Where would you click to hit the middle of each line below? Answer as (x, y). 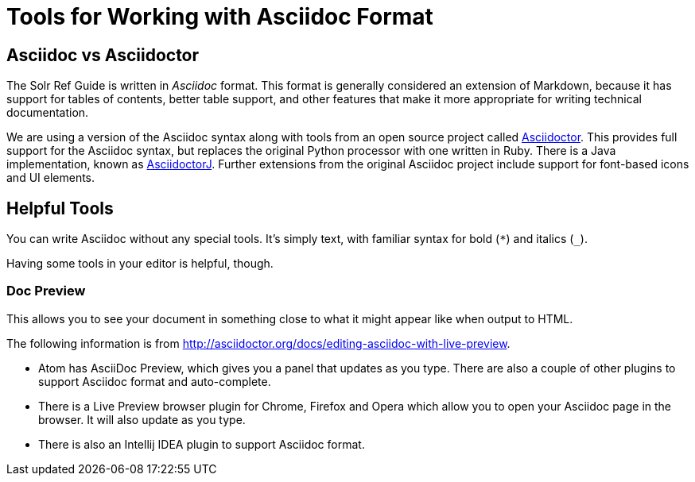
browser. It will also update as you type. (142, 419)
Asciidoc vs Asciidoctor (103, 55)
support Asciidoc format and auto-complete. (155, 381)
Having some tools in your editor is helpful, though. (140, 264)
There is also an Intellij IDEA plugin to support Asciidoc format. (202, 444)
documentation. (48, 113)
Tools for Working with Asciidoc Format (220, 17)
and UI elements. (51, 178)
